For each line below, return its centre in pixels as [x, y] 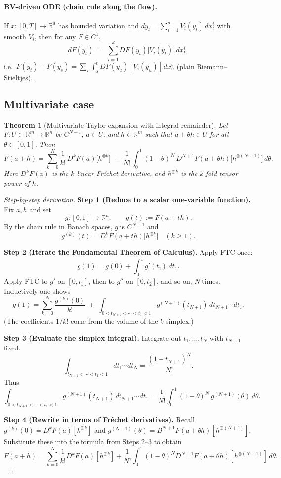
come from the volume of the [114, 321]
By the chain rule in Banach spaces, [58, 227]
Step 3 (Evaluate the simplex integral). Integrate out [93, 337]
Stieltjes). [19, 77]
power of [17, 183]
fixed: [12, 348]
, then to [101, 281]
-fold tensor [221, 173]
